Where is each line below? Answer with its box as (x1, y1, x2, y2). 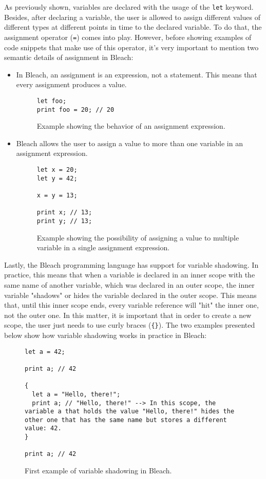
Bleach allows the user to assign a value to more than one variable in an (16, 137, 243, 148)
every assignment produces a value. (16, 79, 127, 90)
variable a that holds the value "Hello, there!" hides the (25, 408, 235, 415)
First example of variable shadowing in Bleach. (25, 465, 172, 476)
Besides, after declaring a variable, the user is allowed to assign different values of (4, 11, 261, 22)
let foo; (36, 97, 67, 105)
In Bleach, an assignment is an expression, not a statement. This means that (16, 69, 257, 79)
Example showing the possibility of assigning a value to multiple (36, 232, 239, 243)
